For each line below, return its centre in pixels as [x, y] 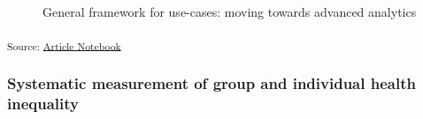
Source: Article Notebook [64, 45]
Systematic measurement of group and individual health [211, 82]
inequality [43, 103]
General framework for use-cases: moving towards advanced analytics [230, 11]
